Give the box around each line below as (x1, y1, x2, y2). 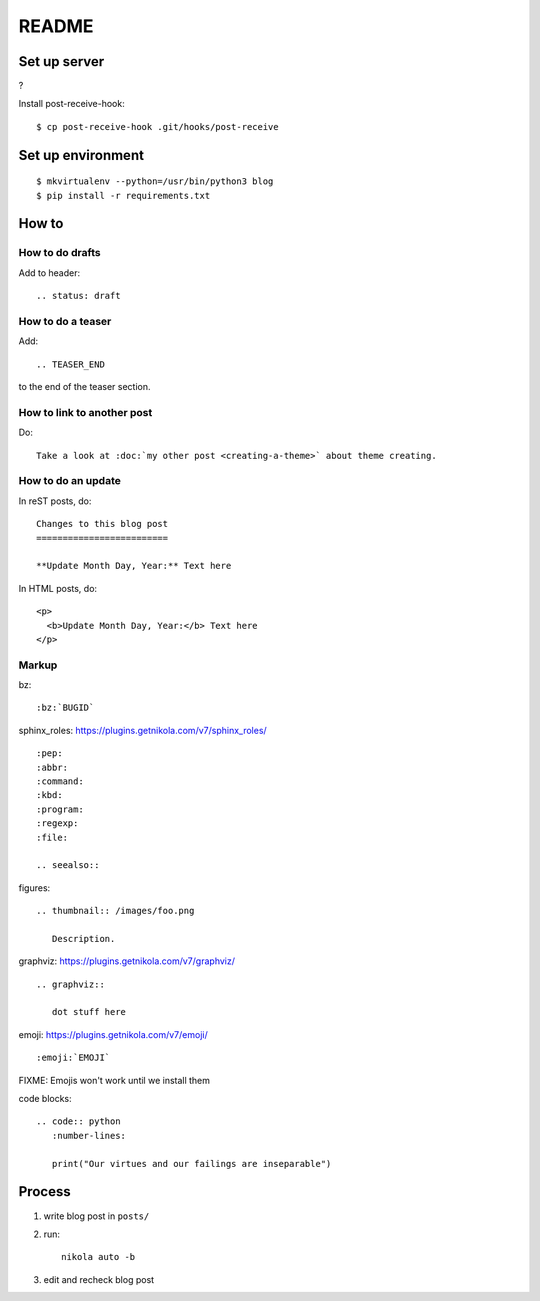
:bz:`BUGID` (36, 702, 95, 714)
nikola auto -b (61, 1251, 136, 1263)
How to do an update (18, 474, 122, 488)
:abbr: (36, 761, 69, 773)
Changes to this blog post (36, 518, 169, 530)
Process (18, 1183, 71, 1200)
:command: (36, 776, 84, 787)
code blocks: (18, 1093, 72, 1105)
